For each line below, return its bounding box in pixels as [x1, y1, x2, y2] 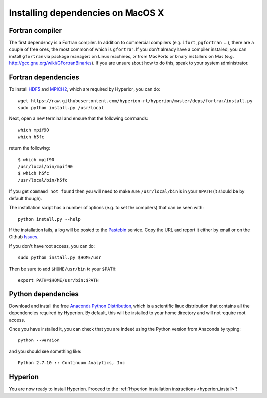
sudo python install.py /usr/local [18, 105, 104, 110]
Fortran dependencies [9, 73, 79, 82]
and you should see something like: [9, 348, 82, 354]
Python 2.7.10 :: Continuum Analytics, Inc [18, 360, 125, 366]
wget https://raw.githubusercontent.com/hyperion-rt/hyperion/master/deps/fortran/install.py [18, 98, 253, 104]
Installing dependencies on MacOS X [9, 7, 164, 18]
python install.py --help [18, 216, 81, 222]
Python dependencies [9, 290, 79, 298]
